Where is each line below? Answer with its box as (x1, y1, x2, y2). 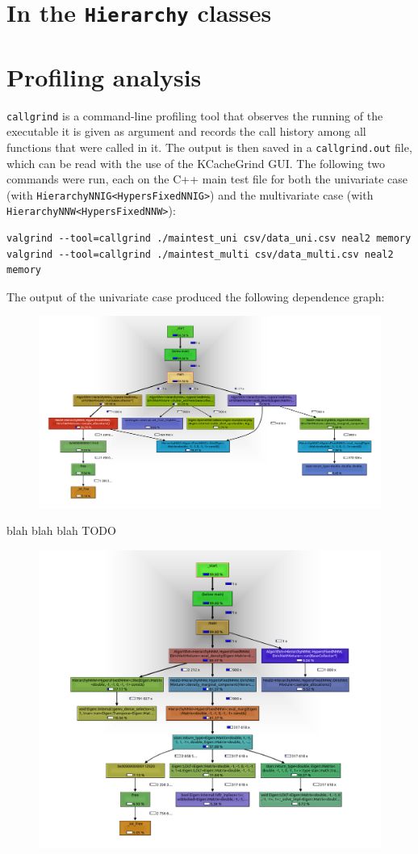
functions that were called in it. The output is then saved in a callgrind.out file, (6, 138, 412, 155)
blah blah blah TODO (6, 522, 116, 539)
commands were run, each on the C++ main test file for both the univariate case (6, 170, 408, 187)
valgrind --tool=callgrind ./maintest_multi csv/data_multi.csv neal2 (6, 248, 394, 260)
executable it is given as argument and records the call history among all (6, 123, 366, 140)
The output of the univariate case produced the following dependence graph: (6, 288, 385, 305)
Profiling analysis (6, 60, 202, 93)
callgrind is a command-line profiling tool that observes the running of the (6, 107, 383, 124)
